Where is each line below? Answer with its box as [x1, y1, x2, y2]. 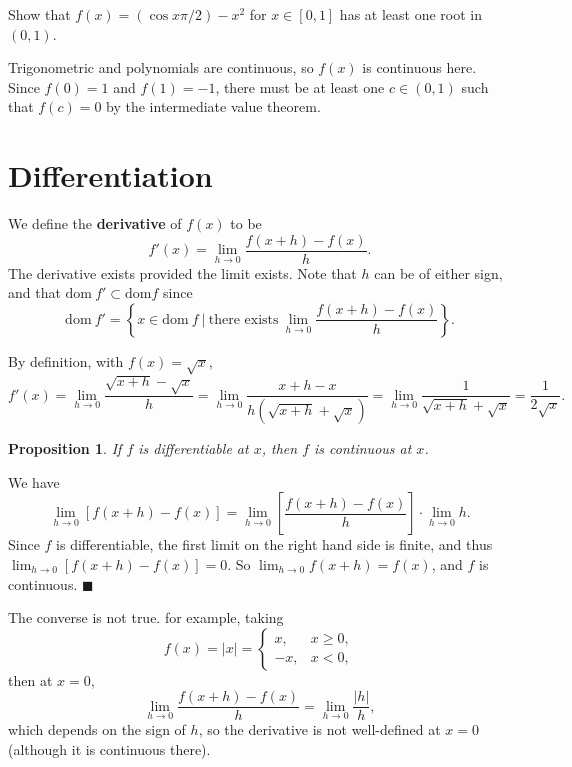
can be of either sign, [374, 262, 503, 283]
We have [8, 471, 60, 492]
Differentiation [8, 155, 213, 196]
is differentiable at [138, 438, 249, 459]
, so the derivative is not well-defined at [198, 719, 441, 740]
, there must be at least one [215, 76, 385, 97]
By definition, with [8, 350, 124, 371]
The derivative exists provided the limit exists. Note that [8, 262, 357, 283]
